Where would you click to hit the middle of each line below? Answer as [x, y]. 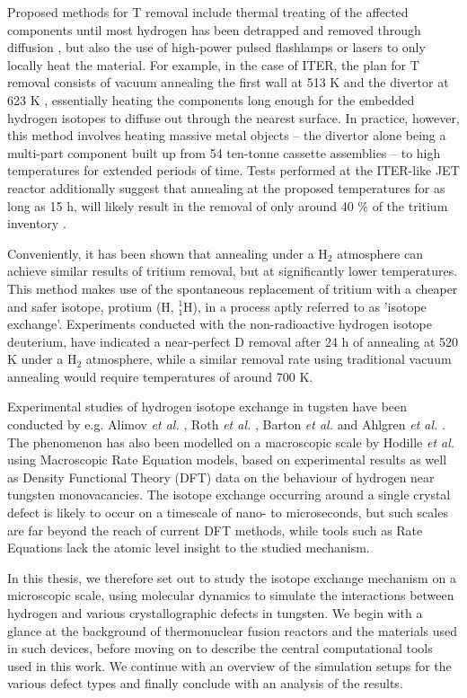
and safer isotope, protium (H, [91, 306]
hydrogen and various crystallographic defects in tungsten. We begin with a [215, 613]
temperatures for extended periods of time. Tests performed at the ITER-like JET [233, 170]
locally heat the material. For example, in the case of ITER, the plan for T [213, 64]
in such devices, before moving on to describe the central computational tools [220, 648]
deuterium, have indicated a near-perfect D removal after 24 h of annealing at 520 [233, 341]
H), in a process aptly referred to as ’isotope [305, 306]
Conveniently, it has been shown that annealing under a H [167, 253]
